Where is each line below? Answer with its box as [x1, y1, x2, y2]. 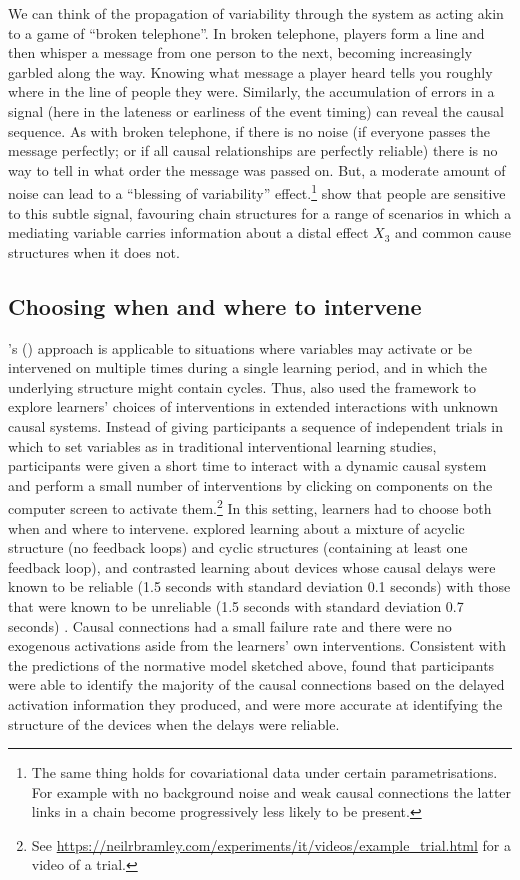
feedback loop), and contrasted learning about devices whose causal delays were [8, 556, 496, 577]
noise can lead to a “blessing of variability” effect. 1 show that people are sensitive [8, 180, 506, 203]
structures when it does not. [8, 241, 180, 262]
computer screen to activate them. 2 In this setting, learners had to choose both [8, 495, 492, 518]
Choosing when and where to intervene [8, 290, 422, 321]
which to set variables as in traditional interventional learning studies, [8, 435, 437, 456]
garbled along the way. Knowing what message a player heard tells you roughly [8, 61, 493, 82]
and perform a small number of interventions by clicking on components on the [8, 474, 493, 495]
